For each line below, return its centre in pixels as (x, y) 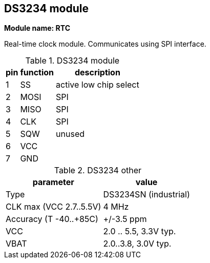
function (37, 73)
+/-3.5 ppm (125, 219)
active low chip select (98, 85)
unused (70, 134)
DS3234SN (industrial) (146, 195)
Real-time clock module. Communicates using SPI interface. (105, 44)
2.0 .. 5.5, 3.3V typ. (140, 231)
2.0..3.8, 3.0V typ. (137, 244)
